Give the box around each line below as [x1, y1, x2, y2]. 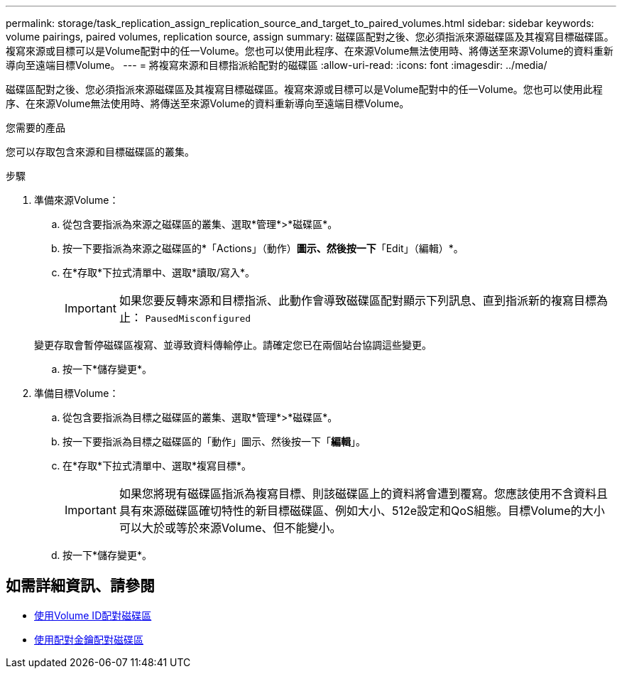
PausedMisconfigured [145, 313, 251, 324]
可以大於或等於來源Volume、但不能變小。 [119, 521, 342, 535]
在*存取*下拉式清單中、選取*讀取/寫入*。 [62, 266, 256, 278]
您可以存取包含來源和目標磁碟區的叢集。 [6, 146, 195, 158]
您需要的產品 [6, 121, 65, 134]
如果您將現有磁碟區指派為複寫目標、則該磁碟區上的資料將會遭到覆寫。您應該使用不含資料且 [119, 487, 608, 501]
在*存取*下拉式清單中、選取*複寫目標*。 [62, 460, 252, 472]
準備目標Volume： [34, 387, 119, 399]
